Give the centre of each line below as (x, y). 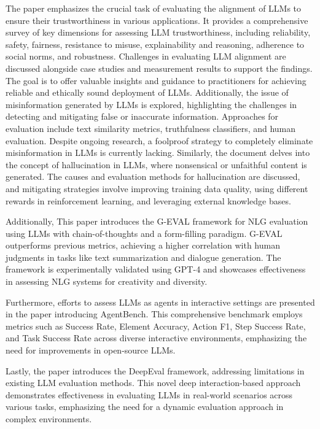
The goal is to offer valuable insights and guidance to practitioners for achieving (156, 80)
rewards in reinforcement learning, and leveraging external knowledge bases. (148, 200)
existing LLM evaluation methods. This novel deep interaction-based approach (153, 383)
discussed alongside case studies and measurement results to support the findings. (159, 68)
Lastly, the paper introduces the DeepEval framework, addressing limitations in (155, 370)
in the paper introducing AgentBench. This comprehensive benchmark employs (154, 314)
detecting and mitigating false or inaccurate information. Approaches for (142, 116)
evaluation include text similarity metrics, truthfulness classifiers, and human (151, 128)
